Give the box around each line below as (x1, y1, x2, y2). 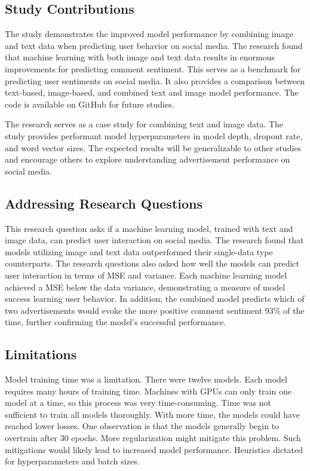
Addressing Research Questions (5, 194, 203, 212)
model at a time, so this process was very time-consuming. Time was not (5, 396, 271, 409)
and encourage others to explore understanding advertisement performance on (5, 153, 290, 166)
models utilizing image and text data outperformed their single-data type (5, 245, 273, 258)
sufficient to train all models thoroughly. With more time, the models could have (5, 408, 300, 420)
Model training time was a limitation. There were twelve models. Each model (5, 373, 287, 386)
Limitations (5, 345, 77, 363)
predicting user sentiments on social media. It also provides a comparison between (5, 74, 305, 87)
